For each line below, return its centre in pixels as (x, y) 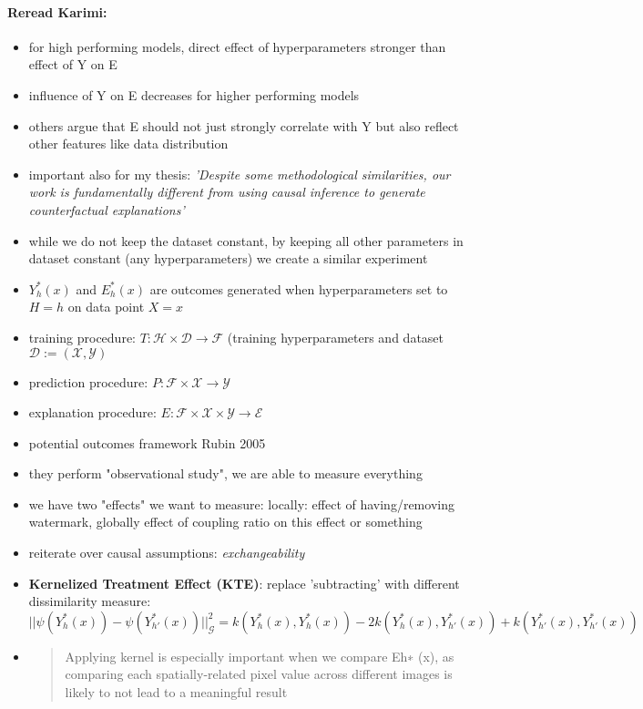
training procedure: (82, 337)
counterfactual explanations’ (107, 209)
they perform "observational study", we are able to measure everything (225, 473)
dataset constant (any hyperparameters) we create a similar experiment (228, 258)
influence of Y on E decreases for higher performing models (194, 94)
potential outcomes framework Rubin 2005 (147, 442)
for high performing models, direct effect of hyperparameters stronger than (237, 46)
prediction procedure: (88, 381)
